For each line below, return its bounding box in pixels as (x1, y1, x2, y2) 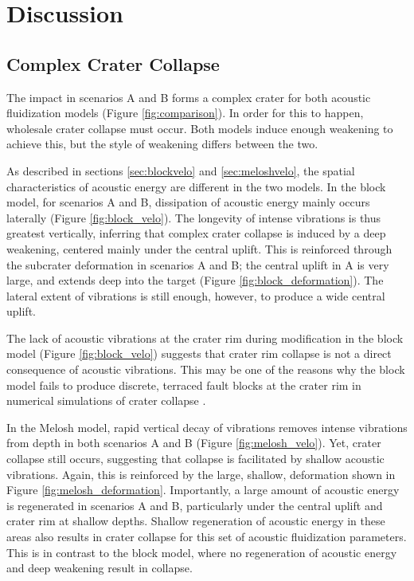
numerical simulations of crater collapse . (6, 392, 206, 409)
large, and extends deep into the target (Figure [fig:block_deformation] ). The (6, 272, 384, 289)
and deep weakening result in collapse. (6, 559, 193, 576)
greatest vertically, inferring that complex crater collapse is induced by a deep (6, 225, 386, 241)
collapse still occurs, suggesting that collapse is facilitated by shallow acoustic (6, 450, 385, 467)
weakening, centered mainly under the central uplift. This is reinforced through (6, 240, 393, 257)
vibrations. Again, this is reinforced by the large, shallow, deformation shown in (6, 465, 396, 482)
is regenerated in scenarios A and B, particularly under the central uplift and (6, 497, 383, 513)
